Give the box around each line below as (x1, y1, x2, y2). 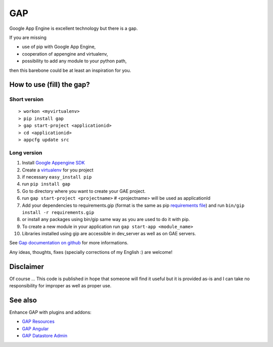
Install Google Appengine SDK (22, 160, 85, 166)
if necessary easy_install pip (22, 173, 92, 180)
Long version (9, 149, 42, 156)
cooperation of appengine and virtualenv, (22, 51, 108, 57)
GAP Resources (22, 319, 55, 325)
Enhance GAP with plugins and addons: (9, 309, 92, 316)
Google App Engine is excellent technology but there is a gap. (9, 25, 138, 31)
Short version (9, 96, 44, 103)
